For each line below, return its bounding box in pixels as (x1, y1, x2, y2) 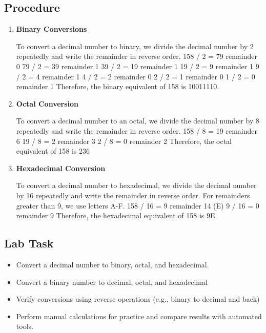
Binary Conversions (16, 24, 87, 34)
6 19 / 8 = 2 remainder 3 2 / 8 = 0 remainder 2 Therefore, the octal (16, 135, 232, 146)
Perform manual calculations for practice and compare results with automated (16, 310, 262, 321)
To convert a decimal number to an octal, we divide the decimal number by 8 (16, 115, 259, 126)
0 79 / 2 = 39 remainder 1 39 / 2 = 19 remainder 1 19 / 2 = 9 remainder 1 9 (16, 60, 259, 71)
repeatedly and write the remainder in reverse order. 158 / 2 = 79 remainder (16, 51, 258, 61)
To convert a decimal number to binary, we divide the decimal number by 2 (16, 40, 254, 51)
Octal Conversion (16, 98, 79, 109)
